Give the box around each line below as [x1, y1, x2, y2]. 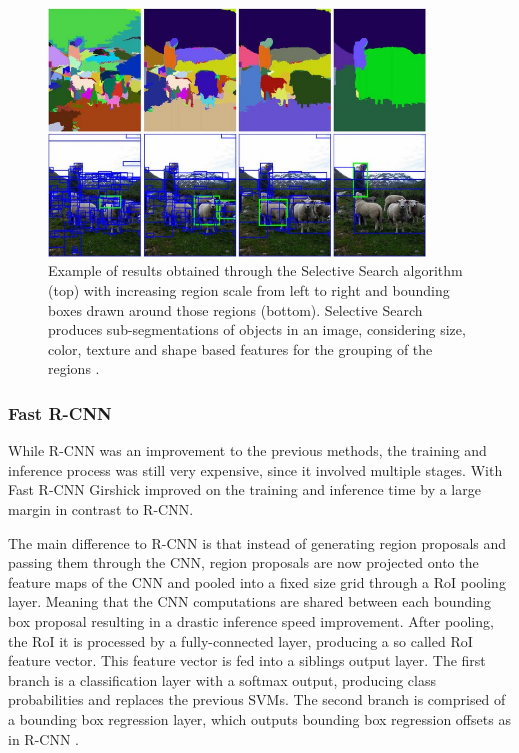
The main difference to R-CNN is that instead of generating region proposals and [8, 532, 507, 553]
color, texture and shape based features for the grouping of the [48, 338, 433, 359]
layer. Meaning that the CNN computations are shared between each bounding [8, 591, 491, 612]
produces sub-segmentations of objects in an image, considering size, [48, 319, 466, 340]
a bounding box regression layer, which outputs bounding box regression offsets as [8, 708, 511, 729]
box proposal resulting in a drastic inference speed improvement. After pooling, [8, 611, 494, 632]
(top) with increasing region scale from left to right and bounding [48, 280, 450, 301]
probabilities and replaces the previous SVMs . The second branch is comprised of [8, 689, 506, 710]
